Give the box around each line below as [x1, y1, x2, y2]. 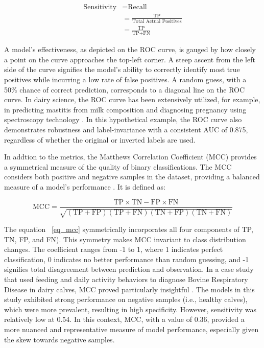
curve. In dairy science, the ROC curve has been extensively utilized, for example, [4, 94, 260, 105]
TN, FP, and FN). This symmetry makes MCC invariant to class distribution [4, 234, 246, 244]
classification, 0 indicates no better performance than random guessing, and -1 [4, 253, 249, 264]
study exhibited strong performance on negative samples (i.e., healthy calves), [4, 294, 248, 305]
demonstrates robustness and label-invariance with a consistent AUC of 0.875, [4, 124, 248, 135]
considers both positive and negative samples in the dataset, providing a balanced [4, 171, 260, 182]
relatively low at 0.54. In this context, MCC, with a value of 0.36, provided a [4, 314, 245, 324]
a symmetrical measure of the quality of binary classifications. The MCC [4, 161, 232, 172]
